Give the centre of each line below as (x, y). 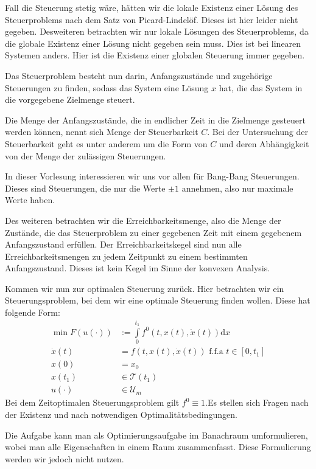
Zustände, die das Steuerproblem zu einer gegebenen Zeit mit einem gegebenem (153, 232)
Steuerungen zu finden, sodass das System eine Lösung (107, 87)
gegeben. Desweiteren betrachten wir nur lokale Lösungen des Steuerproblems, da (157, 31)
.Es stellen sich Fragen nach (257, 402)
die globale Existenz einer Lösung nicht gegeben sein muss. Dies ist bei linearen (153, 43)
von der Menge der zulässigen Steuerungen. (86, 155)
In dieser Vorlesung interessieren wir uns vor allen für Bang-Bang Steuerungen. (152, 176)
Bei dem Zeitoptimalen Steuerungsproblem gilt (92, 402)
